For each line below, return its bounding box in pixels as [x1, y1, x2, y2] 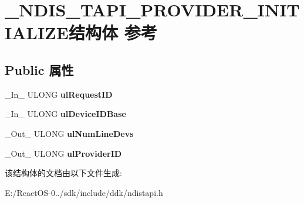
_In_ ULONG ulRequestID [5, 88, 113, 100]
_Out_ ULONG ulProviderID [5, 147, 122, 159]
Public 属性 [5, 60, 74, 78]
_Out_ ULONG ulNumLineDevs [5, 127, 134, 139]
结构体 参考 [68, 20, 157, 44]
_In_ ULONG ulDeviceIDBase [5, 108, 126, 120]
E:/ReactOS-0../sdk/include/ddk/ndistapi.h [5, 186, 163, 198]
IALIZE [5, 20, 69, 44]
